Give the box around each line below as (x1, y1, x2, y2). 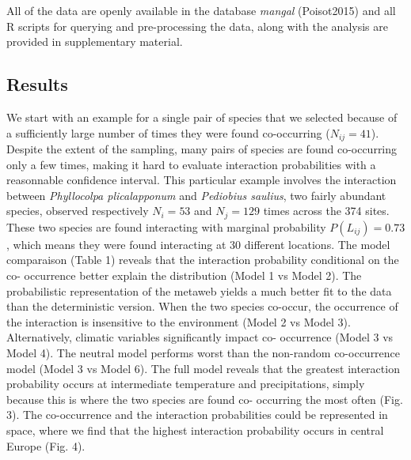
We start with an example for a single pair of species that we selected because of (6, 108, 398, 125)
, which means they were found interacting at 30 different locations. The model (6, 236, 390, 252)
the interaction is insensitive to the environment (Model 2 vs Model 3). (6, 313, 351, 330)
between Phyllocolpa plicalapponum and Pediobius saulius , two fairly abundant (6, 187, 386, 203)
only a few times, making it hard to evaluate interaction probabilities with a (6, 156, 376, 172)
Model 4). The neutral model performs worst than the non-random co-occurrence (6, 345, 401, 361)
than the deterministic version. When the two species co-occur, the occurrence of (6, 298, 398, 315)
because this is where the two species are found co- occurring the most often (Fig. (6, 390, 403, 407)
